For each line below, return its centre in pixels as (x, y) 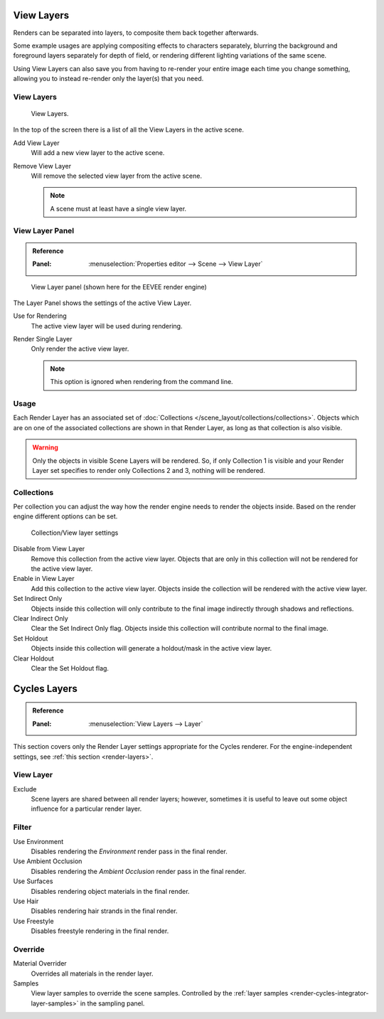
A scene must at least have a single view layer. (118, 208)
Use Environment (38, 841)
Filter (22, 827)
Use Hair (26, 901)
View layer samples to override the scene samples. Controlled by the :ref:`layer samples (160, 993)
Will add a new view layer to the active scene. (98, 153)
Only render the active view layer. (80, 349)
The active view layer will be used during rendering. (107, 326)
